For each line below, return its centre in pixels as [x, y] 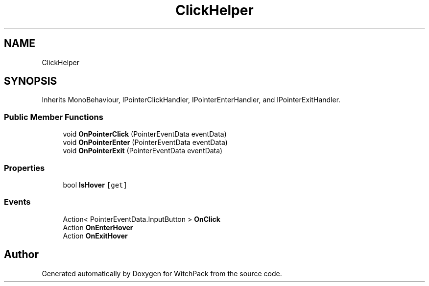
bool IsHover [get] [95, 185]
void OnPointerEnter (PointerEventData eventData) [145, 143]
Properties [24, 168]
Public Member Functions [54, 117]
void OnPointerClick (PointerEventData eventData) [145, 134]
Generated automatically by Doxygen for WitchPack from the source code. [162, 273]
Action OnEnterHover [98, 227]
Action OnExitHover [95, 236]
